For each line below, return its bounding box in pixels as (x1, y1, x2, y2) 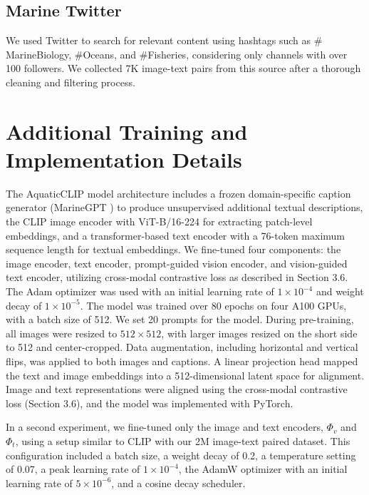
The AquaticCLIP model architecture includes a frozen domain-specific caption (6, 185, 351, 200)
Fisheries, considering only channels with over (147, 46, 348, 61)
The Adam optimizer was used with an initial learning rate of (6, 284, 274, 299)
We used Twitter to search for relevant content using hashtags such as (6, 33, 311, 48)
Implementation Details (6, 144, 242, 173)
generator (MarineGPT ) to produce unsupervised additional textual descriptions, (6, 200, 363, 215)
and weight (316, 284, 364, 299)
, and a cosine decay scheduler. (111, 475, 246, 490)
